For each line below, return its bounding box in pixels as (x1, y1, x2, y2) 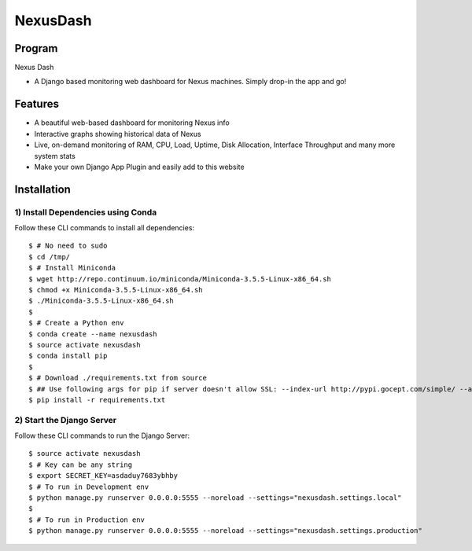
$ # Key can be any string (28, 460, 133, 469)
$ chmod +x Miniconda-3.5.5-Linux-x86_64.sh (28, 285, 204, 295)
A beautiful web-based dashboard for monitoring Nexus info (34, 118, 230, 127)
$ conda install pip (28, 351, 108, 361)
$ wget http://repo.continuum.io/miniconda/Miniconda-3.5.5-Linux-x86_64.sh (28, 274, 332, 283)
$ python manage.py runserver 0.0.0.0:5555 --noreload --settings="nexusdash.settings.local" (28, 494, 402, 502)
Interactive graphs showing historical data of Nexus (34, 129, 201, 138)
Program (14, 42, 58, 55)
